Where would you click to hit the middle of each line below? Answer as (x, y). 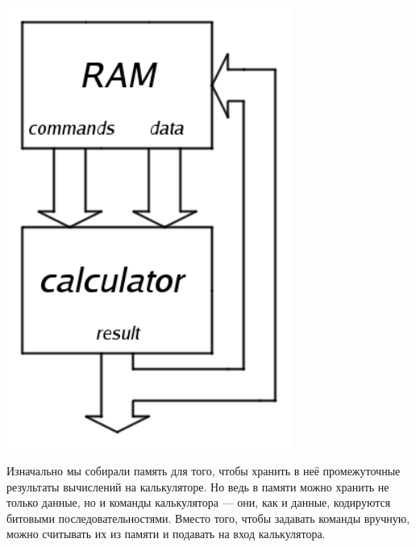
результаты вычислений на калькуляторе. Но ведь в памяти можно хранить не (198, 486)
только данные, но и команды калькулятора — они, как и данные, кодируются (199, 502)
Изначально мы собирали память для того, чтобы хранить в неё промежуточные (204, 470)
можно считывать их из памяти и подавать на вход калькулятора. (166, 534)
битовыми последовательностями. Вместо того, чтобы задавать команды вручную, (208, 518)
